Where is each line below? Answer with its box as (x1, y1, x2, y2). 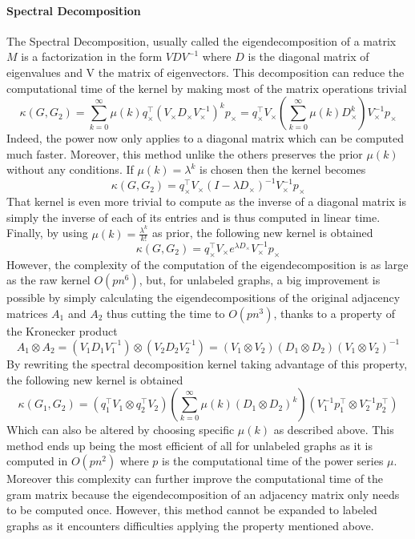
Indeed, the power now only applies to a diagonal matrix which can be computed (6, 130, 404, 147)
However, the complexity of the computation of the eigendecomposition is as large (6, 255, 409, 272)
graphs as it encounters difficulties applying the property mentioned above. (6, 517, 374, 534)
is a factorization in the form (21, 48, 163, 65)
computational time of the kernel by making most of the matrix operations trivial (6, 79, 407, 96)
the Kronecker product (6, 322, 118, 339)
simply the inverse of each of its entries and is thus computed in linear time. (6, 208, 381, 225)
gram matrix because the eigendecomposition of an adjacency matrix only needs (6, 485, 400, 502)
